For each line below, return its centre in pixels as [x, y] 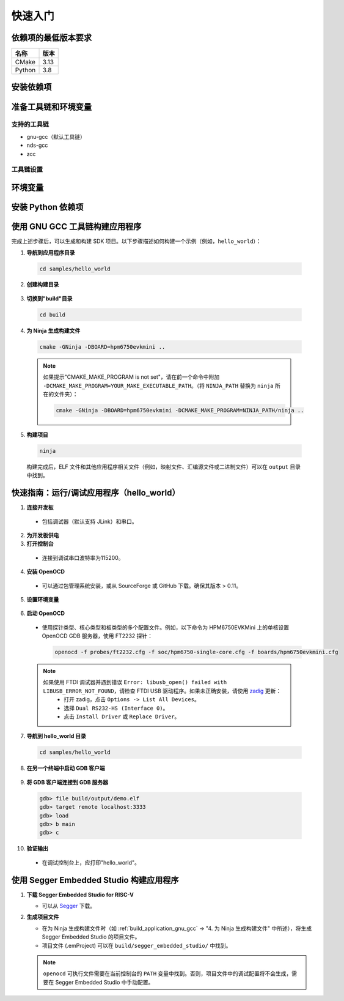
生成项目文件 [43, 917]
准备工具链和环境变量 [51, 107]
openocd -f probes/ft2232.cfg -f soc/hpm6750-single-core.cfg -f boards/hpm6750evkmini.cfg [196, 652]
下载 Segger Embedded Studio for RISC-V [80, 895]
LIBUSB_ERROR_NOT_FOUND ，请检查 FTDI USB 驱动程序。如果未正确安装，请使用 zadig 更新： [162, 691]
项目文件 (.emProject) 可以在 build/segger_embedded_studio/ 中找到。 [137, 945]
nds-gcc [37, 145]
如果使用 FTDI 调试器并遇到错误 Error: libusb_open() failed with [135, 682]
